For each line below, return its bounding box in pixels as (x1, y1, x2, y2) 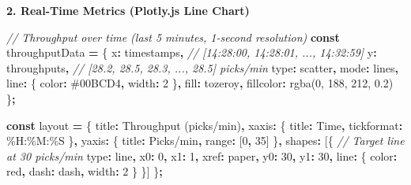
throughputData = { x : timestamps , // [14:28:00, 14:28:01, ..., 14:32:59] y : (6, 44, 377, 61)
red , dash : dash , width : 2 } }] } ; (6, 163, 163, 179)
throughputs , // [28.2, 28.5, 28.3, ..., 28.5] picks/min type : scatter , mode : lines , (6, 59, 399, 76)
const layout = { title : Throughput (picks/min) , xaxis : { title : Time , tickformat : (6, 117, 403, 133)
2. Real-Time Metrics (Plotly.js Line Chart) (6, 2, 250, 18)
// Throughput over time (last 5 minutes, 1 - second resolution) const (6, 28, 340, 45)
